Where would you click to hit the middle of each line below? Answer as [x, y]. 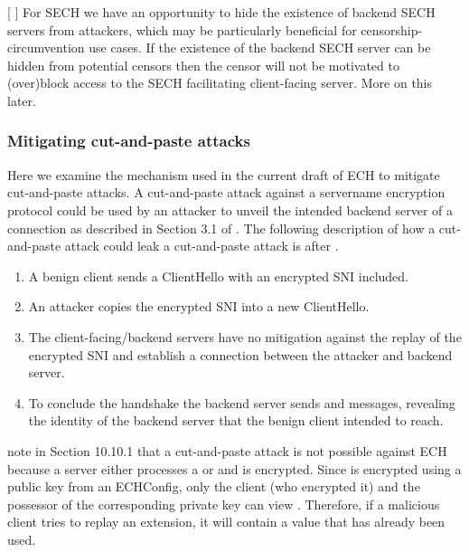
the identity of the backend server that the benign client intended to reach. [236, 420]
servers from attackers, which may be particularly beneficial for [182, 29]
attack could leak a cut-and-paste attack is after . [202, 246]
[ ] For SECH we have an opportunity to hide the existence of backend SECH [221, 12]
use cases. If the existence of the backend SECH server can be [260, 48]
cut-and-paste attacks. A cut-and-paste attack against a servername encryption [226, 192]
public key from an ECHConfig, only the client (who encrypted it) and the [214, 486]
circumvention [46, 48]
